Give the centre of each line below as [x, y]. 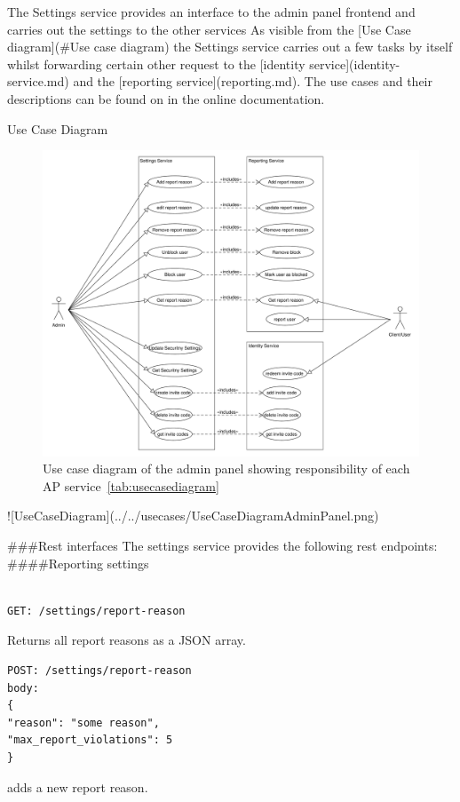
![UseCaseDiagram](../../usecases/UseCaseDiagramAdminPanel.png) [193, 516]
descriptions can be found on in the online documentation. [166, 98]
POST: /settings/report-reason [99, 671]
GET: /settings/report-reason [96, 611]
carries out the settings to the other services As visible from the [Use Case [209, 29]
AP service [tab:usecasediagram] [131, 485]
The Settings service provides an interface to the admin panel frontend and [211, 12]
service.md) [38, 81]
